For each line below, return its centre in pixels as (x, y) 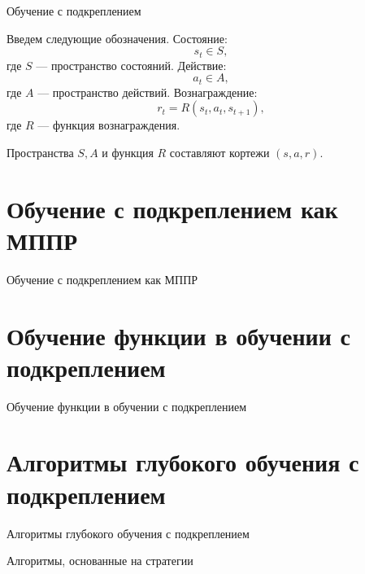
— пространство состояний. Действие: (131, 65)
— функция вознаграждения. (109, 125)
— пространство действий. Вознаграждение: (148, 92)
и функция (128, 152)
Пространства (40, 152)
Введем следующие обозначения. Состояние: (117, 38)
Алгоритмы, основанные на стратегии (100, 561)
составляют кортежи (219, 152)
